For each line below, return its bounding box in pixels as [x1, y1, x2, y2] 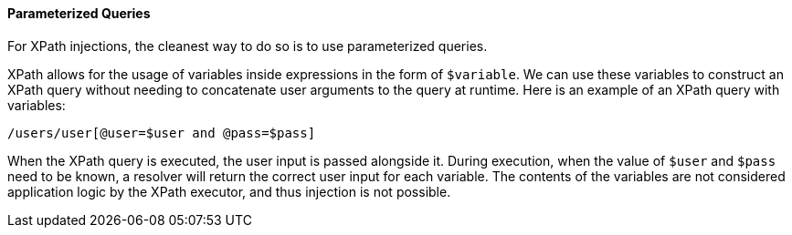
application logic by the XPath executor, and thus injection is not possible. [7, 183, 451, 199]
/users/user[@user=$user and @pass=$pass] [7, 125, 316, 140]
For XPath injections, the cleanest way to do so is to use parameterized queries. [7, 37, 488, 54]
